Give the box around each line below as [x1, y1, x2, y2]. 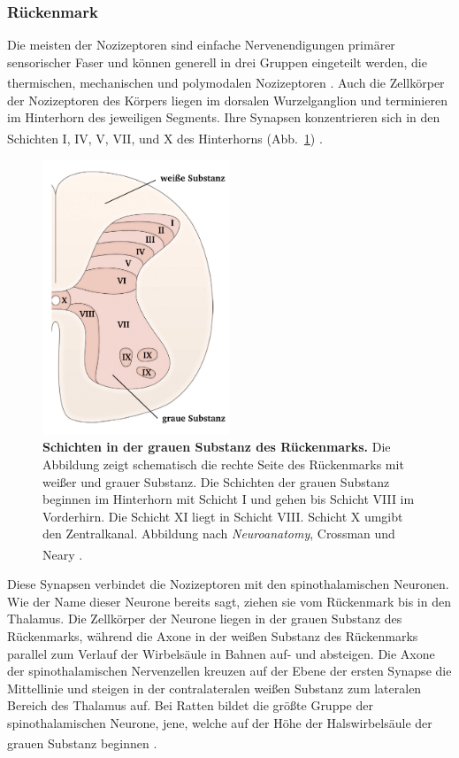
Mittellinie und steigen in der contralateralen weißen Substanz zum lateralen [7, 678, 422, 697]
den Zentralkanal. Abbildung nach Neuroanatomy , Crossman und [42, 524, 395, 543]
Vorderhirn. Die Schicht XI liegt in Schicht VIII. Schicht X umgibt [42, 507, 403, 525]
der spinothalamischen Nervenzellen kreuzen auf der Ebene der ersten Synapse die [7, 661, 452, 680]
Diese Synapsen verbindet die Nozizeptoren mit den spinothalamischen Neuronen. [7, 575, 449, 593]
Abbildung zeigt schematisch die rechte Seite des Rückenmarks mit [42, 454, 404, 473]
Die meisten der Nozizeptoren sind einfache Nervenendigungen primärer [7, 35, 395, 54]
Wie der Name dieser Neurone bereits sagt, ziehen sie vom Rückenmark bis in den [7, 592, 451, 610]
